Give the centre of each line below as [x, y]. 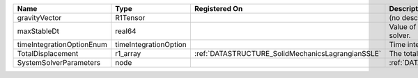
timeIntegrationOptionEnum [62, 45]
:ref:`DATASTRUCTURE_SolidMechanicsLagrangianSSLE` [288, 53]
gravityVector [39, 18]
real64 [126, 31]
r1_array [128, 53]
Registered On [218, 9]
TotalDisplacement [48, 53]
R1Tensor [130, 18]
